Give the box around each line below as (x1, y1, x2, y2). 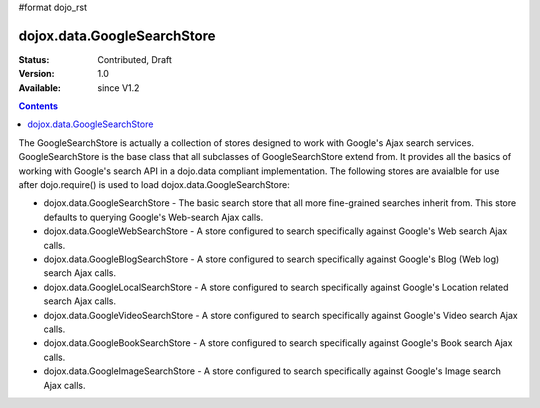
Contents (18, 100, 59, 112)
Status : (18, 53, 50, 65)
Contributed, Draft (97, 53, 172, 65)
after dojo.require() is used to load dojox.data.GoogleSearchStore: (18, 179, 290, 191)
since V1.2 (97, 81, 140, 94)
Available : (18, 81, 62, 94)
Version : (18, 68, 55, 80)
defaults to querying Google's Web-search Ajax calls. (43, 211, 264, 223)
